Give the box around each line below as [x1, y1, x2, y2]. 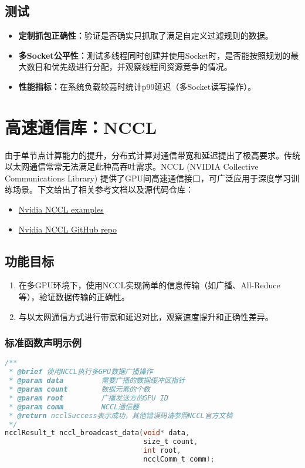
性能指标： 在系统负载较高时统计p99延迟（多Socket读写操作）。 [18, 80, 256, 92]
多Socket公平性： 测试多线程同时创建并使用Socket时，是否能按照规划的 [18, 49, 291, 61]
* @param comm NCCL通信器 [9, 402, 139, 411]
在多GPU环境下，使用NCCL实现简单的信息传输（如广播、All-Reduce [18, 279, 280, 291]
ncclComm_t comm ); [143, 455, 215, 464]
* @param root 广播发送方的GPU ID [9, 393, 168, 402]
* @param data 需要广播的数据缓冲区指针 [9, 376, 185, 385]
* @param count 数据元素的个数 [9, 385, 150, 394]
